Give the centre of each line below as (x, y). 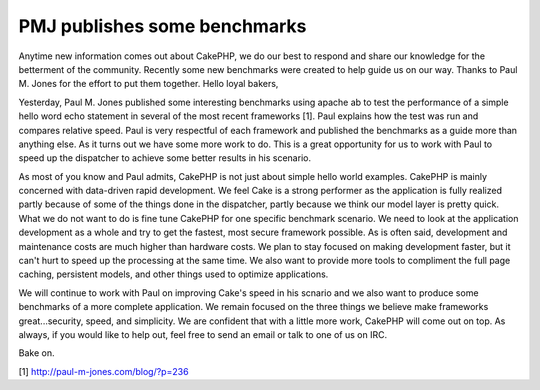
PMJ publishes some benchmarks (162, 26)
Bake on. (36, 353)
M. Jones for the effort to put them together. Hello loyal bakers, (148, 84)
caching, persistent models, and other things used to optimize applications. (173, 274)
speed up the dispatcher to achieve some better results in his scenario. (165, 158)
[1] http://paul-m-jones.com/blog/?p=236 (103, 371)
